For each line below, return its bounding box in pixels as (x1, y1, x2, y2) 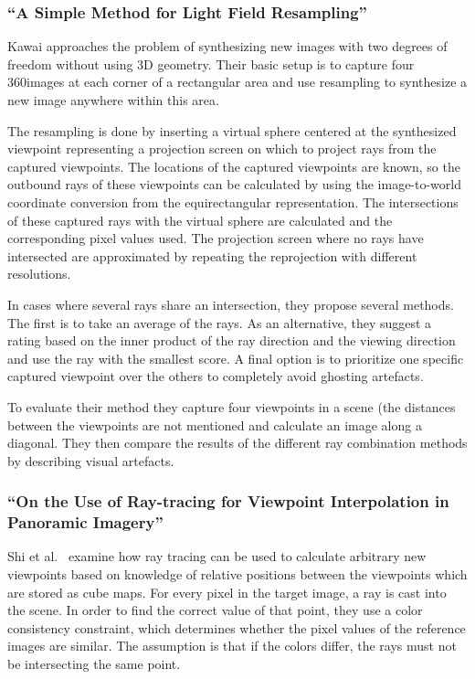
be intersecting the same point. (7, 653, 181, 673)
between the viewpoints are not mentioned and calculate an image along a (7, 415, 422, 434)
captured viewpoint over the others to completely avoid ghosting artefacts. (7, 366, 424, 386)
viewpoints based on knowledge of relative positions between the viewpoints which (7, 565, 468, 584)
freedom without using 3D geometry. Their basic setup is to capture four (7, 54, 415, 73)
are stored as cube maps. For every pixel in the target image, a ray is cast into (7, 582, 447, 601)
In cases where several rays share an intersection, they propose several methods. (7, 294, 454, 313)
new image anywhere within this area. (7, 90, 219, 109)
